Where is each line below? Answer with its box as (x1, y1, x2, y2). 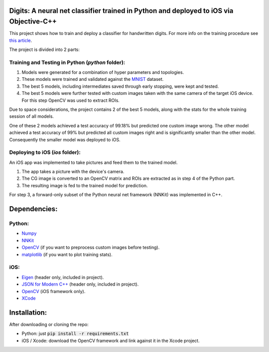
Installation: (9, 308, 47, 317)
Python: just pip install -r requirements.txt (21, 331, 129, 337)
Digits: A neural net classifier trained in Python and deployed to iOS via (9, 6, 234, 15)
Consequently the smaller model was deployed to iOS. (9, 136, 121, 142)
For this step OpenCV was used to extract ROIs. (21, 97, 120, 103)
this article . (9, 37, 32, 43)
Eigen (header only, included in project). (21, 274, 104, 280)
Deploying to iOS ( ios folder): (9, 149, 81, 156)
